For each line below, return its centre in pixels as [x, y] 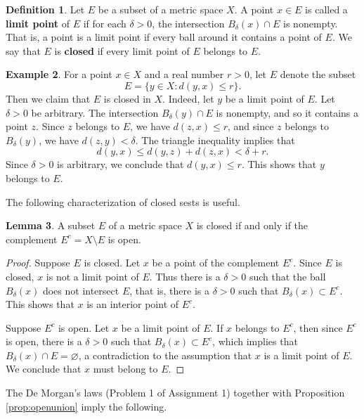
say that [23, 50]
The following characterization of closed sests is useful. [123, 201]
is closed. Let [112, 263]
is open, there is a [44, 341]
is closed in [127, 98]
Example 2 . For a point [59, 74]
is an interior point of [133, 304]
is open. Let [84, 327]
